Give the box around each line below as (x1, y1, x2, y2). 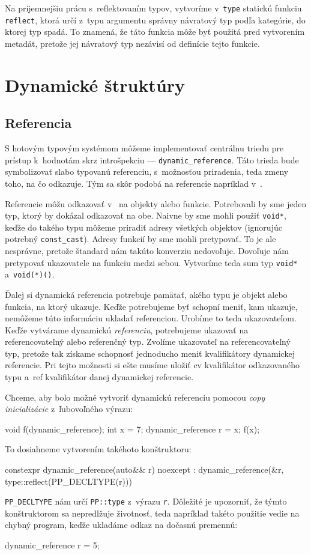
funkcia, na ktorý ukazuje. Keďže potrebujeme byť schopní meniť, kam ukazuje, (5, 300, 298, 312)
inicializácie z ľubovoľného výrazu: (5, 402, 133, 415)
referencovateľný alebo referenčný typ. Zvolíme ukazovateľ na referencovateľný (5, 335, 291, 348)
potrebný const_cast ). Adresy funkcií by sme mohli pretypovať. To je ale (5, 232, 276, 245)
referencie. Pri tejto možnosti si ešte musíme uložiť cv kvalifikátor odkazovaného (5, 359, 300, 371)
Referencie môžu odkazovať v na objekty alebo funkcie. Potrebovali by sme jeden (5, 197, 307, 210)
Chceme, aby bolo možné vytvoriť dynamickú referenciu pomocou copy (5, 390, 265, 403)
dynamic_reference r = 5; (5, 539, 100, 551)
